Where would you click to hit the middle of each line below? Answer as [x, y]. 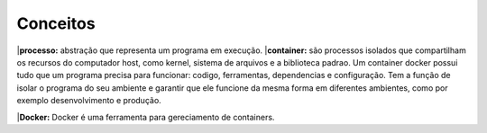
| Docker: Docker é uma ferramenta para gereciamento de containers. [146, 117]
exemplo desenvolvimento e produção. [89, 101]
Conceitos [56, 23]
